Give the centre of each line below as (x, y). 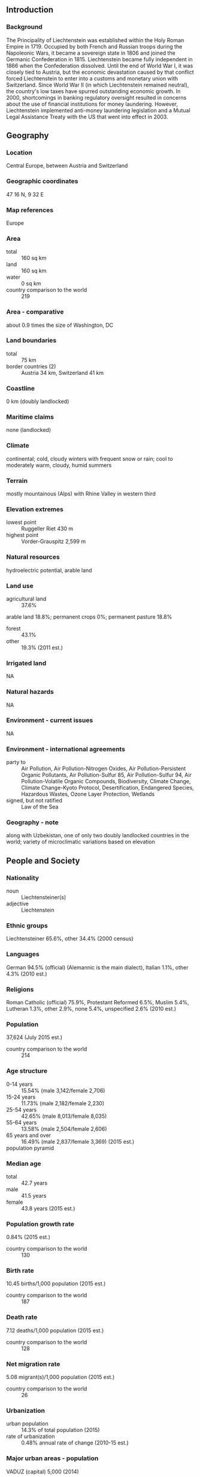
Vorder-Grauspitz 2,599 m (53, 541)
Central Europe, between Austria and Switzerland (67, 166)
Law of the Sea (40, 807)
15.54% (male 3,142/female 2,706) (63, 1090)
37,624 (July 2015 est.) (34, 1037)
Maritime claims (30, 417)
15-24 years (21, 1097)
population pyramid (30, 1148)
